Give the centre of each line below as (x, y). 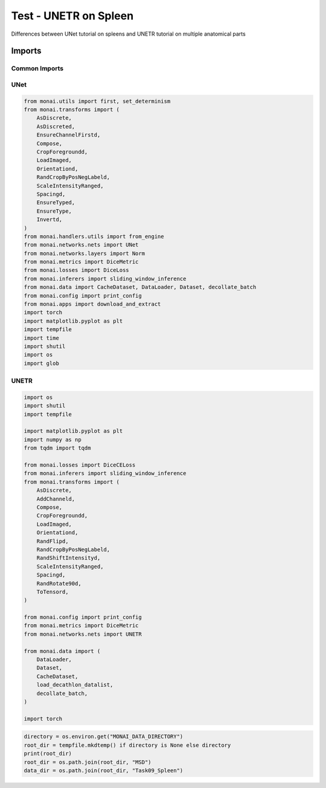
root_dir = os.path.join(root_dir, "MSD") (88, 762)
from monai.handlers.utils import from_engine (94, 236)
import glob (42, 363)
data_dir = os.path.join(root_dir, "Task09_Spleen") (104, 770)
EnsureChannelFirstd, (69, 135)
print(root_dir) (48, 754)
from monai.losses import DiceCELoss (80, 465)
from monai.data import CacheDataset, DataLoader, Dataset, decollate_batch (140, 287)
